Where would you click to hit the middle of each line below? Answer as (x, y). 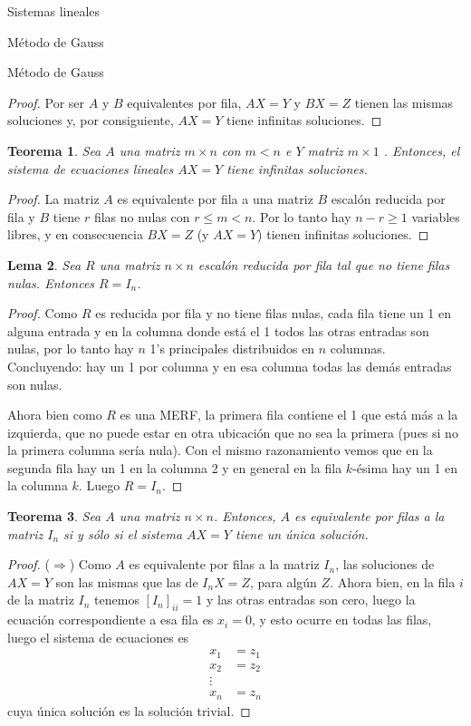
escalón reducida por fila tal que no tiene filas (324, 264)
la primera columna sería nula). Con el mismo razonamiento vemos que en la (220, 450)
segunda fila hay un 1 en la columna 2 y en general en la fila (175, 467)
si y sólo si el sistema (123, 533)
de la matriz (41, 600)
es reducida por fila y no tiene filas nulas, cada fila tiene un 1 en (274, 313)
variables (436, 216)
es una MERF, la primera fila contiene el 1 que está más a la (289, 415)
